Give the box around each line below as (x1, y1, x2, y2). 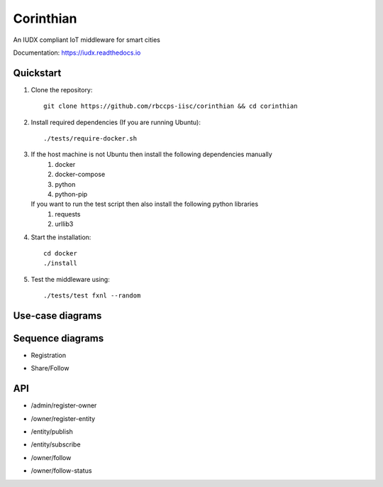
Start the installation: (30, 233, 91, 241)
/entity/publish (30, 427, 74, 436)
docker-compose (55, 170, 106, 179)
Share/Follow (30, 364, 70, 373)
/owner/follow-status (30, 466, 92, 475)
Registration (30, 351, 67, 360)
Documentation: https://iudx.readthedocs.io (13, 48, 141, 57)
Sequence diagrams (13, 332, 104, 344)
